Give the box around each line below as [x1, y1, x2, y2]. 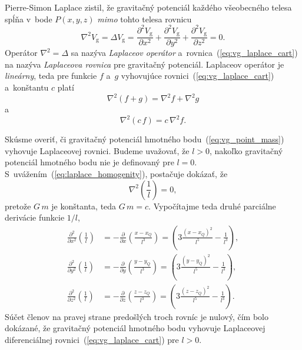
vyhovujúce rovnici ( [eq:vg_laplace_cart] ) [121, 69, 274, 82]
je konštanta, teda [51, 199, 117, 212]
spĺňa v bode [5, 12, 52, 25]
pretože [5, 199, 31, 212]
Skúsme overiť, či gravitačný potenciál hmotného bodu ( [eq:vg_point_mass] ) [5, 133, 284, 145]
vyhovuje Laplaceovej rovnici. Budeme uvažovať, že [5, 144, 190, 156]
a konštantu [5, 81, 49, 93]
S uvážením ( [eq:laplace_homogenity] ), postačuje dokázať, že [5, 167, 228, 179]
